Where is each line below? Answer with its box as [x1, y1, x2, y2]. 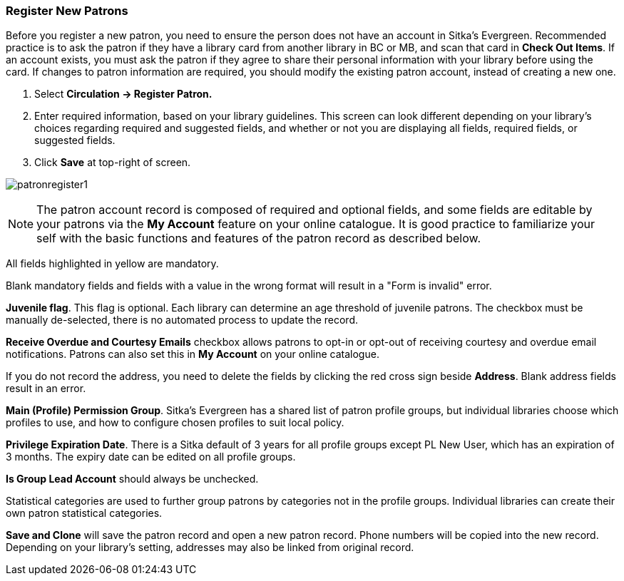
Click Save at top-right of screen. [34, 156, 191, 169]
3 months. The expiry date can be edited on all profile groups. [6, 451, 296, 463]
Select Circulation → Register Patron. [34, 88, 213, 101]
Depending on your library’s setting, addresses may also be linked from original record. [6, 541, 414, 554]
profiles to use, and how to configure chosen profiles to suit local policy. [6, 416, 344, 429]
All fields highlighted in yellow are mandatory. [6, 257, 219, 270]
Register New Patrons [6, 4, 128, 18]
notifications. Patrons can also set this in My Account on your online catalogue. [6, 348, 379, 361]
